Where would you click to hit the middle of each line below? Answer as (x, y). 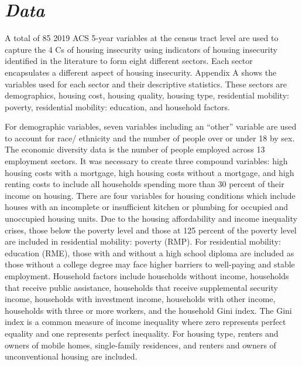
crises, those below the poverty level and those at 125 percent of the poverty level (151, 230)
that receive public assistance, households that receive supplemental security (141, 287)
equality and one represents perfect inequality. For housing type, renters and (142, 333)
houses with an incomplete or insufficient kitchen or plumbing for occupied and (147, 207)
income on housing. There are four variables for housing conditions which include (150, 195)
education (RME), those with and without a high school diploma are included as (150, 253)
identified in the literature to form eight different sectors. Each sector (129, 61)
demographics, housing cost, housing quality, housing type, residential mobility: (147, 95)
